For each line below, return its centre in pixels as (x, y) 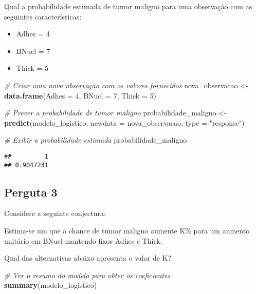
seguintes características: (43, 16)
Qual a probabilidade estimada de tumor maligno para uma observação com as (128, 6)
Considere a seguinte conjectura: (55, 213)
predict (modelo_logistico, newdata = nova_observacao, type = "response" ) (124, 122)
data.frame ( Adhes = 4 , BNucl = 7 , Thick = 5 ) (80, 95)
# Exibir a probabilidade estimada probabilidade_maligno (96, 140)
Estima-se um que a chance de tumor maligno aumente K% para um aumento (127, 231)
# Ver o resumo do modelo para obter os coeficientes (87, 275)
